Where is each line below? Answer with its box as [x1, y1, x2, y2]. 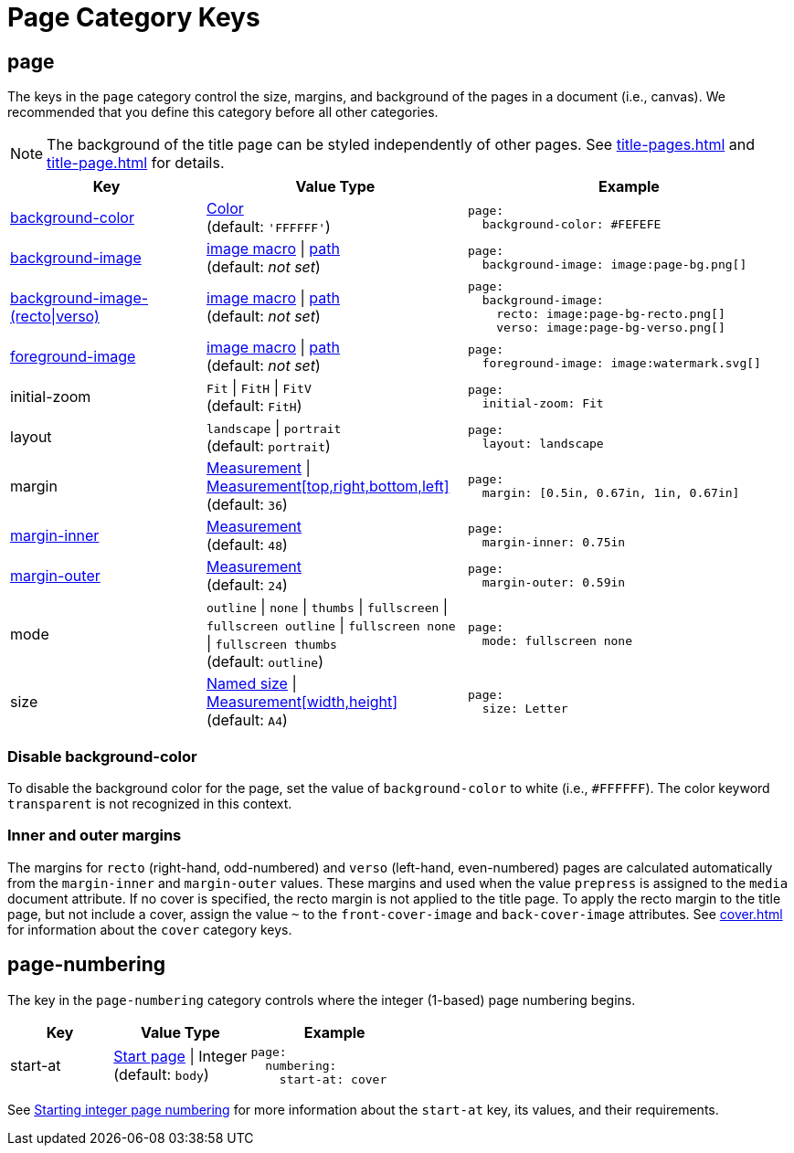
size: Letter [482, 702, 568, 716]
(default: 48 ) [206, 535, 288, 555]
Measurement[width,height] [206, 693, 398, 712]
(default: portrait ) [206, 437, 331, 456]
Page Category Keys [7, 2, 260, 33]
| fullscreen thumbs [206, 634, 337, 653]
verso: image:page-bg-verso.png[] [496, 321, 725, 335]
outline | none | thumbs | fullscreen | [206, 598, 449, 617]
